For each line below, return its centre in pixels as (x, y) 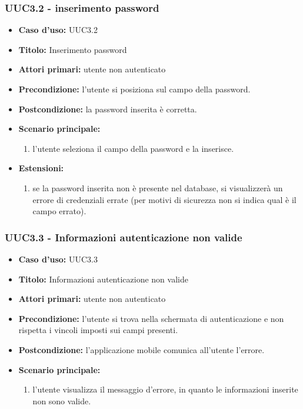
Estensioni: (41, 168)
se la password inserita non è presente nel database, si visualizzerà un (158, 187)
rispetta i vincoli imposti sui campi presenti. (98, 330)
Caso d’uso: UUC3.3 (58, 259)
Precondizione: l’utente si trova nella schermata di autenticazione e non (151, 318)
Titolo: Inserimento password (73, 49)
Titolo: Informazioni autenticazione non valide (103, 279)
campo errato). (59, 211)
